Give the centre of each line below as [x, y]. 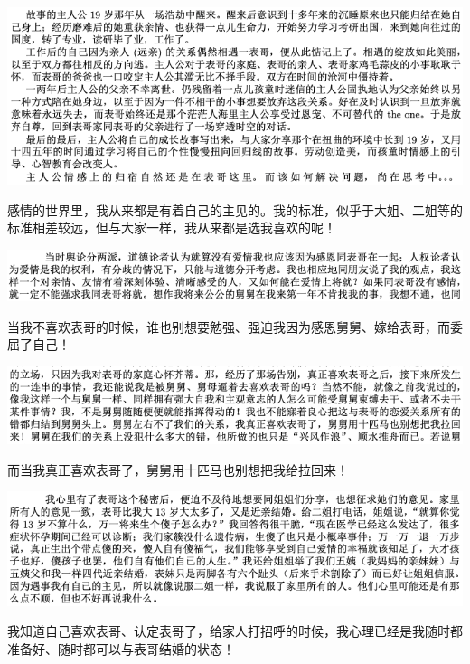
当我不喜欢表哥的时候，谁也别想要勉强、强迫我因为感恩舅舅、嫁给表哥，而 [229, 326]
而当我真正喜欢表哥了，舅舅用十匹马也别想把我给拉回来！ [178, 469]
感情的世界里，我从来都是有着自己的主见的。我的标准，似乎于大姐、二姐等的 [235, 209]
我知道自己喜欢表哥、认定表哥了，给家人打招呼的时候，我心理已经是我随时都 [235, 631]
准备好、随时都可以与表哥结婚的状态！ [121, 649]
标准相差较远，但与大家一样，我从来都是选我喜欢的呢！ [172, 228]
